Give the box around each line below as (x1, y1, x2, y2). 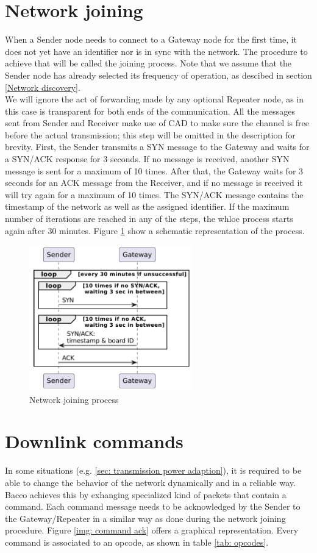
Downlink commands (5, 429, 183, 454)
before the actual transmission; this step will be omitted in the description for (5, 128, 296, 141)
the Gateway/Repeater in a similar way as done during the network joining (5, 512, 286, 524)
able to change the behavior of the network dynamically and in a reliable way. (5, 476, 296, 489)
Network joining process (29, 393, 119, 405)
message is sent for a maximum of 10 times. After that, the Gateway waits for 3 (5, 164, 304, 177)
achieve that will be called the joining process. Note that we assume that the (5, 57, 292, 70)
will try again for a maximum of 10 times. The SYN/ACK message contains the (5, 188, 304, 201)
